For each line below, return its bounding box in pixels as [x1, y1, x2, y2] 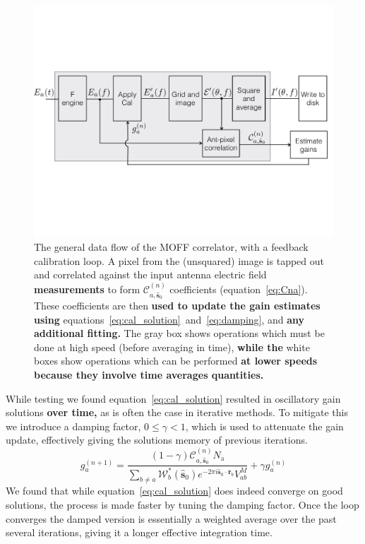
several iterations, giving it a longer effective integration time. [6, 525, 273, 540]
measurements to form [34, 281, 140, 296]
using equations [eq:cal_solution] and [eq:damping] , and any [34, 312, 305, 326]
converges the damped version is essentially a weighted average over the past [6, 511, 337, 526]
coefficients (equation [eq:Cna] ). [169, 281, 308, 296]
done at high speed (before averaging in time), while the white [34, 339, 310, 354]
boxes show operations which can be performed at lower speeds [34, 353, 318, 368]
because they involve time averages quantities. [34, 367, 264, 382]
